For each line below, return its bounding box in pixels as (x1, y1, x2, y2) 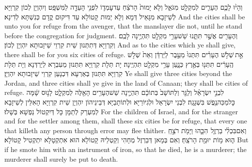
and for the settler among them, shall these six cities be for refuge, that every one (4, 116, 247, 126)
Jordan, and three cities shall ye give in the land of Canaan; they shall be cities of (4, 77, 248, 88)
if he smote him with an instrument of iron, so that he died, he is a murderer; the (4, 144, 247, 154)
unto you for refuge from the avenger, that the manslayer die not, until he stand (4, 21, 242, 31)
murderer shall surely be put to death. (4, 153, 118, 164)
